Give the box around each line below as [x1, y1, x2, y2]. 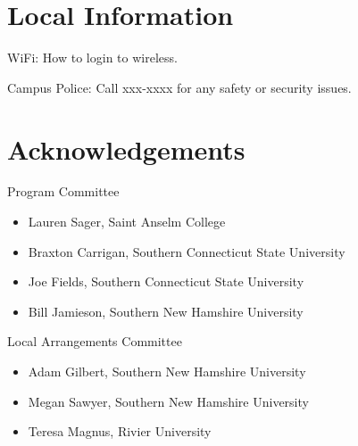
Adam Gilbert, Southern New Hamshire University [28, 362, 306, 380]
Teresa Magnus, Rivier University [28, 422, 212, 441]
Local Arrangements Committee [7, 332, 182, 351]
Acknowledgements [7, 130, 246, 167]
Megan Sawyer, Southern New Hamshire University [28, 392, 309, 410]
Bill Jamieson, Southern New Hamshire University [28, 301, 304, 320]
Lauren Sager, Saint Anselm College [28, 212, 226, 231]
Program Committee [7, 182, 120, 201]
